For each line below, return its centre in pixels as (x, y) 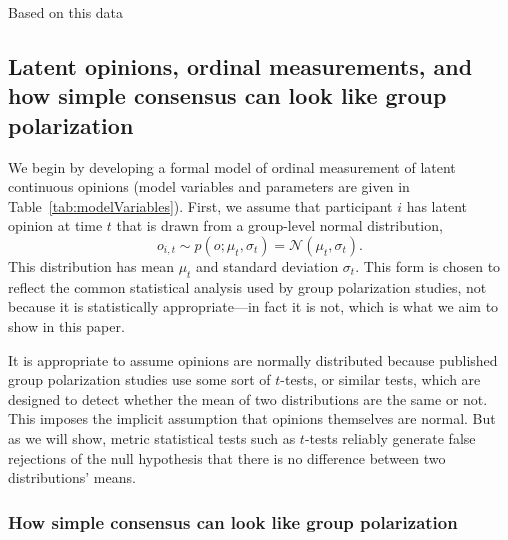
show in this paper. (66, 325)
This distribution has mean (91, 265)
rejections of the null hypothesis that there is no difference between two (227, 457)
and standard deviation (267, 265)
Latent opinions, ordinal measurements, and (240, 65)
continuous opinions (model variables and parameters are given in (209, 186)
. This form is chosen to (428, 265)
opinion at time (55, 225)
